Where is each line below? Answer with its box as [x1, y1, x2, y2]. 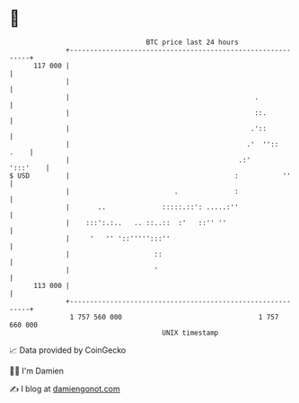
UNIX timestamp [162, 328, 219, 337]
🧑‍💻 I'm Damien [9, 365, 65, 376]
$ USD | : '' [9, 171, 292, 180]
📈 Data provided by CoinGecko [9, 345, 127, 355]
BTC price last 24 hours [145, 38, 240, 47]
